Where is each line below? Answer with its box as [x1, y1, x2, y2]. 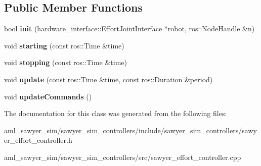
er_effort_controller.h [4, 135, 72, 145]
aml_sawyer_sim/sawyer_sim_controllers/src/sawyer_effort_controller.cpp [4, 151, 241, 162]
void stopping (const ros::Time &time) [4, 57, 127, 68]
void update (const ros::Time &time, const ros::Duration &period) [4, 74, 213, 84]
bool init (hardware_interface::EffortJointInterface [4, 23, 162, 34]
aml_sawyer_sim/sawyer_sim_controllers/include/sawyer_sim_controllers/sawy [4, 125, 257, 135]
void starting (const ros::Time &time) [4, 40, 124, 50]
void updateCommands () [4, 91, 92, 101]
